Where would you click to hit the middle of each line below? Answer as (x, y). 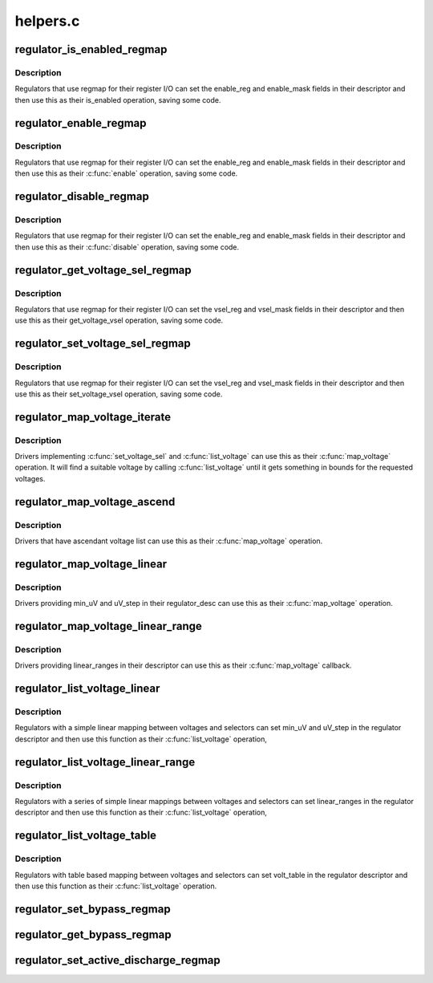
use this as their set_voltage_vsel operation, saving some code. (119, 394)
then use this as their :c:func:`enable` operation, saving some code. (126, 173)
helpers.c (47, 21)
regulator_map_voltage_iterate (93, 417)
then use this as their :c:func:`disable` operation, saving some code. (127, 247)
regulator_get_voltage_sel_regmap (103, 270)
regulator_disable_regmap (82, 197)
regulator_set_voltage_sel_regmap (103, 344)
